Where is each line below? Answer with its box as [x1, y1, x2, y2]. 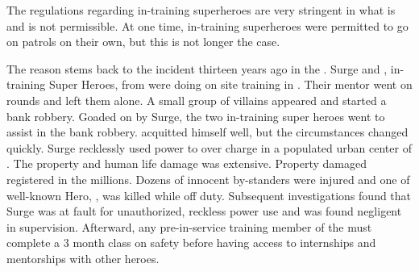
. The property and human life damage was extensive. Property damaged [6, 155, 367, 172]
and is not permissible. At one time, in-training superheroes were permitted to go [6, 17, 409, 34]
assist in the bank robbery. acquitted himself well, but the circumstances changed [6, 123, 409, 140]
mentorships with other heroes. [6, 249, 160, 266]
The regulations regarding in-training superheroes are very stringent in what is [6, 2, 396, 18]
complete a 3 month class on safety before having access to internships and [6, 234, 376, 251]
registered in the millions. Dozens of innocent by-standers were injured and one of [6, 170, 410, 187]
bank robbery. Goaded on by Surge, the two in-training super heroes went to [6, 107, 385, 124]
